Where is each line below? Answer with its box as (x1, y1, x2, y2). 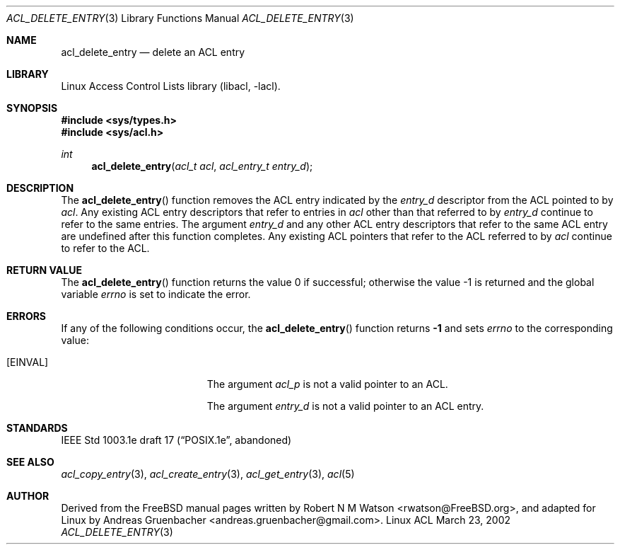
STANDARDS (6, 422, 68, 434)
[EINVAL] (6, 356, 49, 368)
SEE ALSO (6, 456, 54, 468)
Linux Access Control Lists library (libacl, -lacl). (61, 80, 281, 92)
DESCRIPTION (6, 182, 74, 194)
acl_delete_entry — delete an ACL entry (61, 46, 245, 58)
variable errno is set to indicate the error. (61, 288, 251, 300)
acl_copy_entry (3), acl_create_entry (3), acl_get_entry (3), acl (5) (61, 468, 355, 480)
